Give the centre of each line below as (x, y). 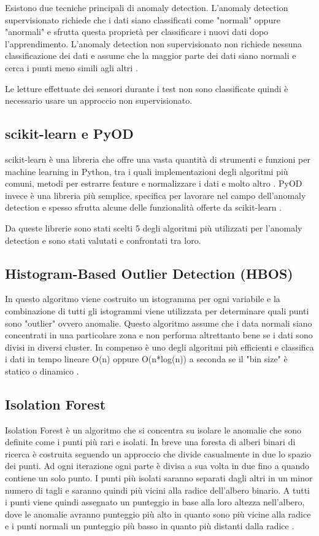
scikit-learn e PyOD (69, 134)
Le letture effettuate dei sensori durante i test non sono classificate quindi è (147, 88)
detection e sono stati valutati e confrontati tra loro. (103, 240)
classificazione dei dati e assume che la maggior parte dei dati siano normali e (151, 56)
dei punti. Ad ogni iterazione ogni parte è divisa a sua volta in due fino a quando (157, 466)
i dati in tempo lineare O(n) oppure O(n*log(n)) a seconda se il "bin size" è (146, 359)
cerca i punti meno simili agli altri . (71, 67)
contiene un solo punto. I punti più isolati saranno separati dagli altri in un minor (159, 478)
